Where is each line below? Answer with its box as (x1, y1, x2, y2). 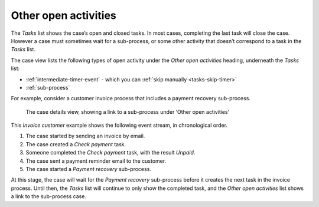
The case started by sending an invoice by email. (25, 133, 145, 140)
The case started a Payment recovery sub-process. (25, 166, 152, 173)
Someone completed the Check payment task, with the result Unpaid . (25, 149, 196, 156)
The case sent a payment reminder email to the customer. (25, 157, 167, 165)
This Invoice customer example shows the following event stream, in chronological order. (11, 121, 227, 129)
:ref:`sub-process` (25, 84, 70, 91)
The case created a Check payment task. (25, 140, 126, 147)
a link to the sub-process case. (11, 193, 87, 200)
